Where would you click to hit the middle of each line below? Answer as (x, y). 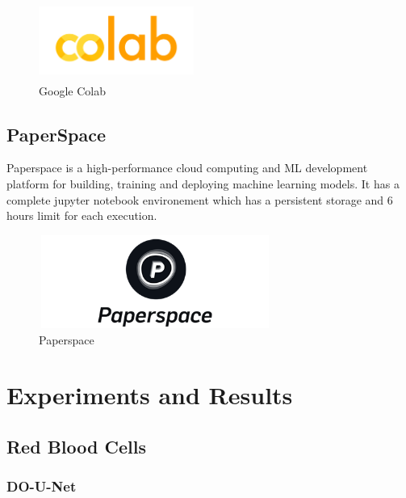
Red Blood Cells (76, 446)
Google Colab (72, 90)
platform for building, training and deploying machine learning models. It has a (203, 183)
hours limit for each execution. (82, 215)
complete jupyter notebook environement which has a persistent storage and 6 (200, 199)
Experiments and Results (150, 395)
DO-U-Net (42, 486)
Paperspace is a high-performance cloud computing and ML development (187, 168)
